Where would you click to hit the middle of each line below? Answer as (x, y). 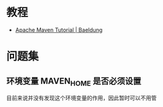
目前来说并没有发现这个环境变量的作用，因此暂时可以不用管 (81, 98)
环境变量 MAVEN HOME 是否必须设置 (74, 82)
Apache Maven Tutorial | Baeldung (59, 30)
